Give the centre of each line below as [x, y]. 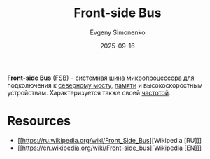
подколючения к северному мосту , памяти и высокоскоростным [105, 85]
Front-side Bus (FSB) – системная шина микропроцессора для [101, 78]
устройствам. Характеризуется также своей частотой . [89, 92]
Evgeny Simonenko [118, 32]
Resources [39, 121]
